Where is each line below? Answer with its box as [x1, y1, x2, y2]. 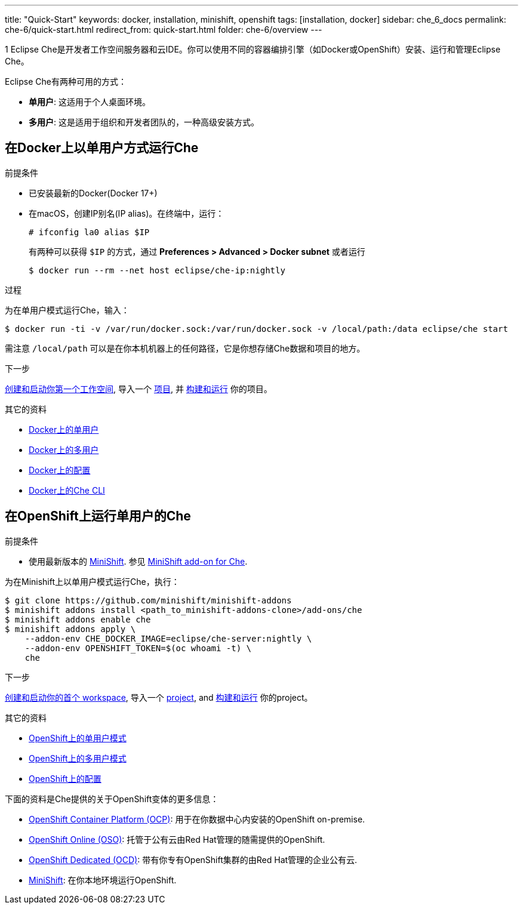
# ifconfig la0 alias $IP [29, 227, 150, 237]
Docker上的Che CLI [29, 485, 105, 495]
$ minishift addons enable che [5, 614, 151, 624]
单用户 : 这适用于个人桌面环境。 [29, 97, 150, 107]
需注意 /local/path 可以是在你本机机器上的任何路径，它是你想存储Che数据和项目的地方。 [5, 343, 365, 353]
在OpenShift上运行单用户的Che [5, 509, 191, 524]
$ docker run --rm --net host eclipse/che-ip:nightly [29, 265, 285, 275]
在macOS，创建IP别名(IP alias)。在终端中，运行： [29, 208, 224, 218]
